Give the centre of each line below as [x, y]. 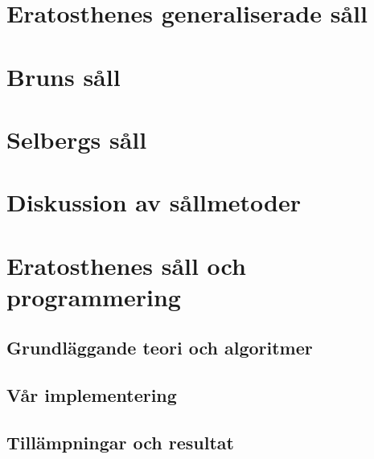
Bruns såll [64, 76]
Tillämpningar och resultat [120, 443]
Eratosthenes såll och [126, 265]
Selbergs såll [77, 139]
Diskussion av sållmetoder [154, 202]
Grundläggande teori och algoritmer [160, 348]
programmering [94, 296]
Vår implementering [92, 395]
